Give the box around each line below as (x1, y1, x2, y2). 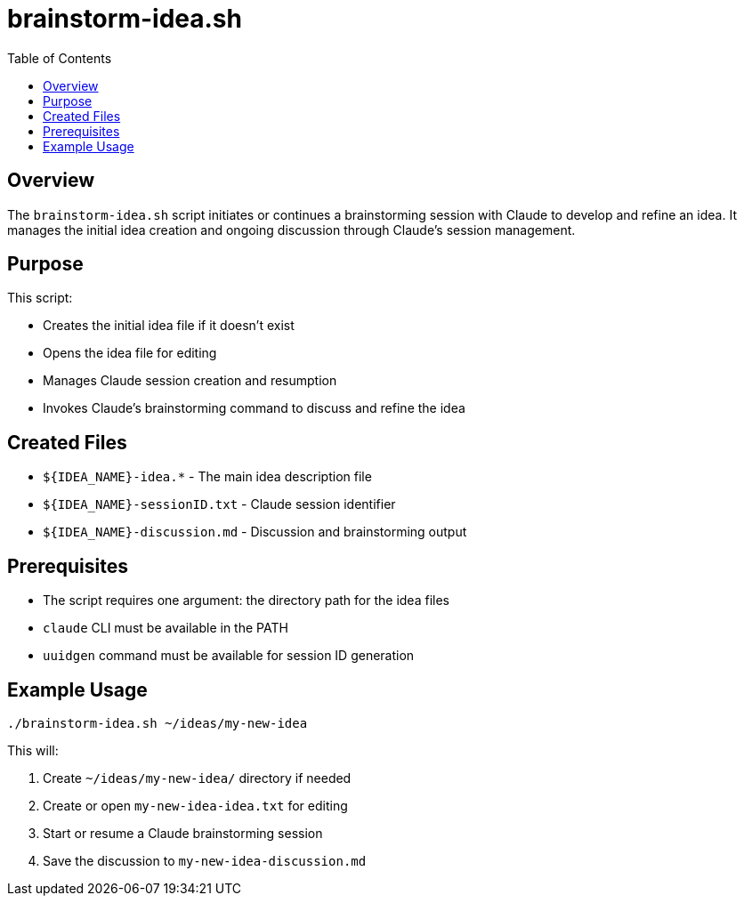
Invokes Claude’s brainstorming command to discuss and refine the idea (43, 400, 465, 416)
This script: (7, 290, 73, 306)
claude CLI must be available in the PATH (43, 620, 288, 636)
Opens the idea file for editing (43, 345, 217, 361)
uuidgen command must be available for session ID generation (43, 648, 415, 664)
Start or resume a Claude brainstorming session (43, 825, 323, 841)
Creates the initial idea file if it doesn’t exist (43, 318, 295, 334)
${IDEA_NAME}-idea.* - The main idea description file (43, 469, 372, 485)
